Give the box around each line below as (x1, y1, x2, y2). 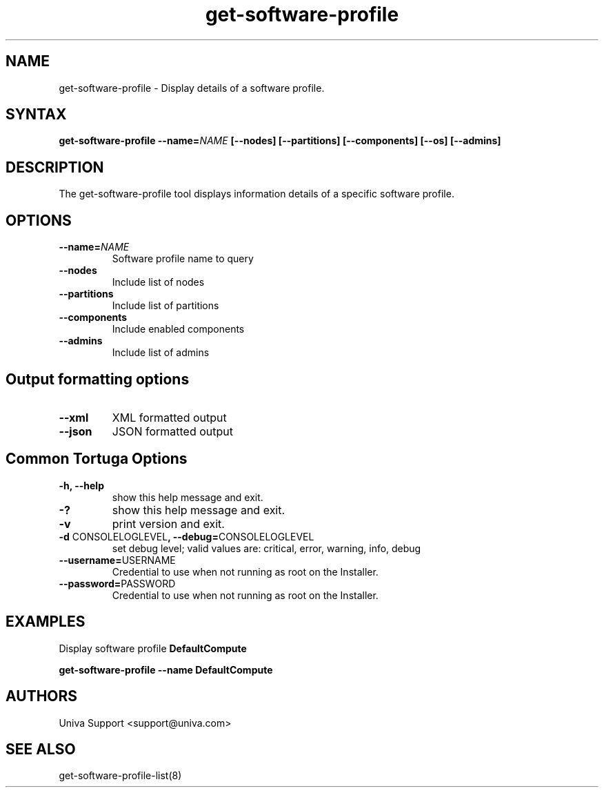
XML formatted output (112, 410, 227, 424)
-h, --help (59, 479, 104, 491)
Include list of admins (112, 346, 210, 359)
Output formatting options (6, 370, 190, 388)
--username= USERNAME (59, 554, 176, 566)
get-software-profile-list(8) (59, 770, 182, 782)
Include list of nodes (112, 276, 205, 288)
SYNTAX (6, 106, 67, 124)
